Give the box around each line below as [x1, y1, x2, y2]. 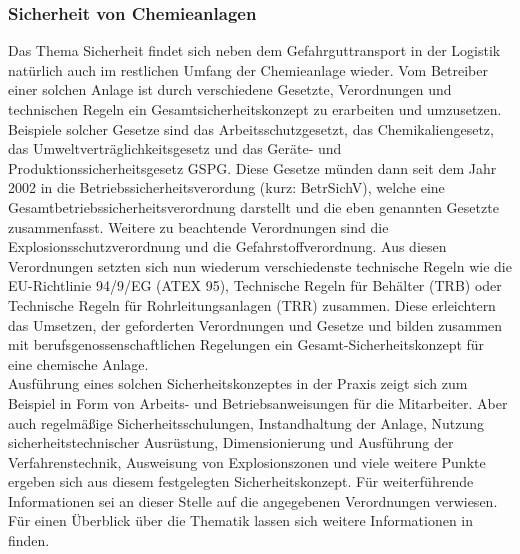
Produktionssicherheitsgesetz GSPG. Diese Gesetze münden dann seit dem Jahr [8, 157, 497, 178]
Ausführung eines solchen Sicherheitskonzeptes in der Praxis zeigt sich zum [8, 373, 468, 394]
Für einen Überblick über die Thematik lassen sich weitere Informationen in [8, 510, 474, 531]
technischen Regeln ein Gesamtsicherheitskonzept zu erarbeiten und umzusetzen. [8, 99, 502, 119]
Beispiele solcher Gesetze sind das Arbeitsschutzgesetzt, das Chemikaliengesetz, [8, 118, 494, 139]
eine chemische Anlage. [8, 353, 149, 374]
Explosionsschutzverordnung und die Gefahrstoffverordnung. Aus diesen [8, 236, 447, 257]
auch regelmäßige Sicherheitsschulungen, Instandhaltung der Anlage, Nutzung [8, 412, 484, 433]
